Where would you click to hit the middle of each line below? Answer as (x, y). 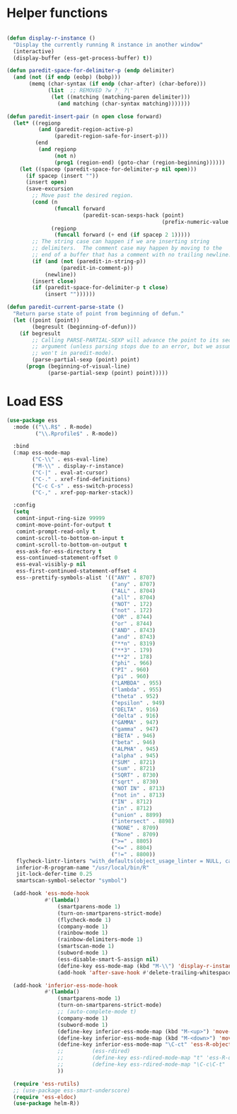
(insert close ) (54, 281)
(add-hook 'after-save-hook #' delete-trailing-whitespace (144, 972)
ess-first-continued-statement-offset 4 (76, 571)
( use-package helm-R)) (46, 1103)
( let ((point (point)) (46, 320)
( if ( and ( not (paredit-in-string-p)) (89, 261)
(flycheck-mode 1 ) (84, 920)
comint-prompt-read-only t (56, 531)
